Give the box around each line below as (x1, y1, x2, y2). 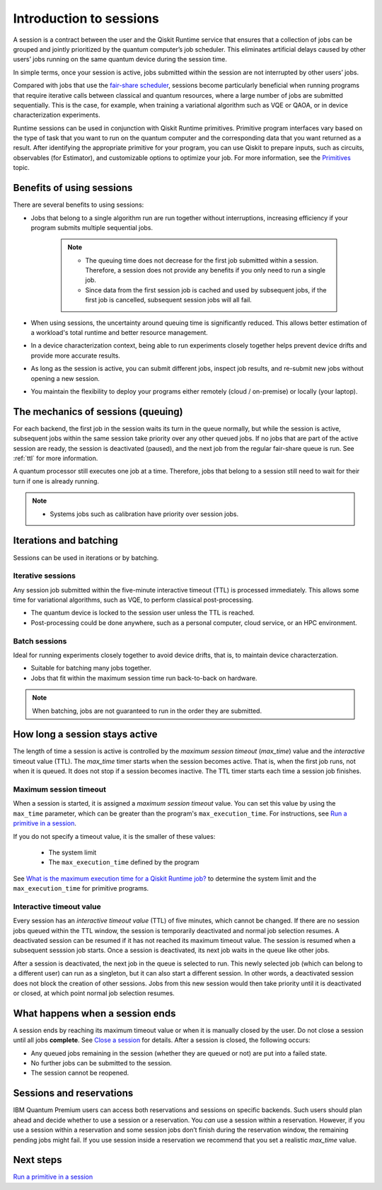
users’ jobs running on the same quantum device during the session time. (13, 55, 228, 64)
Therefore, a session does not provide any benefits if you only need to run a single (85, 266, 325, 275)
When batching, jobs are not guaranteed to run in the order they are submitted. (32, 706, 262, 715)
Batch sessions (13, 636, 67, 646)
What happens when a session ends (13, 1007, 176, 1019)
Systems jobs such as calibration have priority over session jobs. (50, 510, 239, 518)
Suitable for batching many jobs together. (30, 664, 151, 673)
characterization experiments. (13, 110, 100, 120)
